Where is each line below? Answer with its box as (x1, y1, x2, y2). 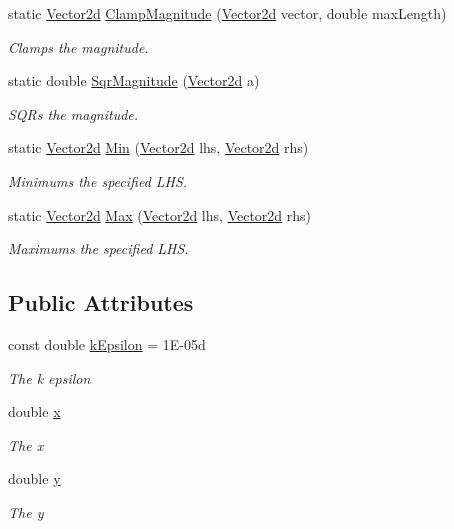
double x (8, 401, 61, 422)
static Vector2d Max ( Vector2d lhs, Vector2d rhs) (8, 204, 312, 225)
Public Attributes (8, 287, 194, 318)
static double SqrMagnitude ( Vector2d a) (8, 70, 260, 91)
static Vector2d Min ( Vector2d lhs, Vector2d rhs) (8, 137, 309, 158)
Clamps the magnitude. (8, 36, 149, 57)
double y (8, 468, 61, 489)
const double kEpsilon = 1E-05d (8, 333, 206, 354)
